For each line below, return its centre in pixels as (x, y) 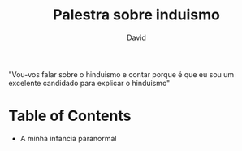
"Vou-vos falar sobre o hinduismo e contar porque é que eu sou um (121, 74)
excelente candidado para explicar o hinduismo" (89, 83)
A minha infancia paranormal (68, 138)
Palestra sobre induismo (136, 15)
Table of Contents (70, 116)
